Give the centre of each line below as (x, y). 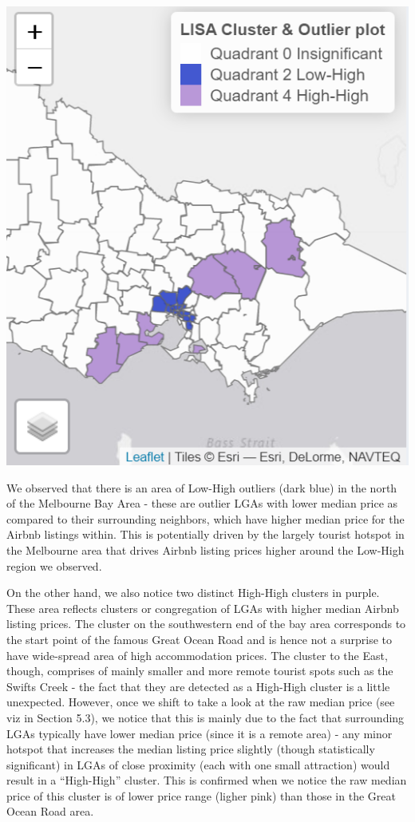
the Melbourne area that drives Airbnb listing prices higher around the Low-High (206, 549)
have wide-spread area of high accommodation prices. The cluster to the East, (197, 655)
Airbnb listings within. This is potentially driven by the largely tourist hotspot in (206, 534)
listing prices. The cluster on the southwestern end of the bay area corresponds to (206, 624)
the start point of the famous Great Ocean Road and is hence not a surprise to (200, 639)
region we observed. (54, 565)
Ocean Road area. (50, 811)
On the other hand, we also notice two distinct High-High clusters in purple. (193, 593)
